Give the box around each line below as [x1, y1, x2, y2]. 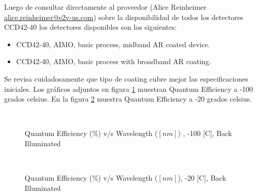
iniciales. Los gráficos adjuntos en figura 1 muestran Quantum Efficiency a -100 [4, 83, 253, 94]
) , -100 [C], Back [177, 128, 232, 139]
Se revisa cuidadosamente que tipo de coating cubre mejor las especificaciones [4, 73, 248, 84]
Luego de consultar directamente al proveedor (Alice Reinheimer [4, 2, 207, 12]
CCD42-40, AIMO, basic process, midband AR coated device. [16, 38, 210, 49]
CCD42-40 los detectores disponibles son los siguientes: [4, 22, 177, 32]
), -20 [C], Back [177, 172, 226, 183]
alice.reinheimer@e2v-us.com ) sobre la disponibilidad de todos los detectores [4, 11, 244, 22]
